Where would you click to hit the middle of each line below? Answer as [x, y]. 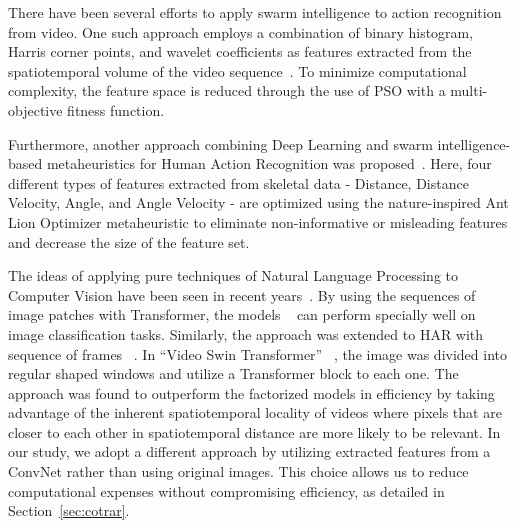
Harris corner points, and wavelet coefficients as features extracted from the [240, 51]
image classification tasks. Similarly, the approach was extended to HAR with [246, 333]
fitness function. [116, 109]
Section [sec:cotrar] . [69, 510]
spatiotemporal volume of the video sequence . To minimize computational [237, 70]
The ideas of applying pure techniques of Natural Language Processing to [233, 275]
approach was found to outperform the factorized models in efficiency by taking [251, 392]
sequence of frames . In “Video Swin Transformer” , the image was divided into [257, 353]
